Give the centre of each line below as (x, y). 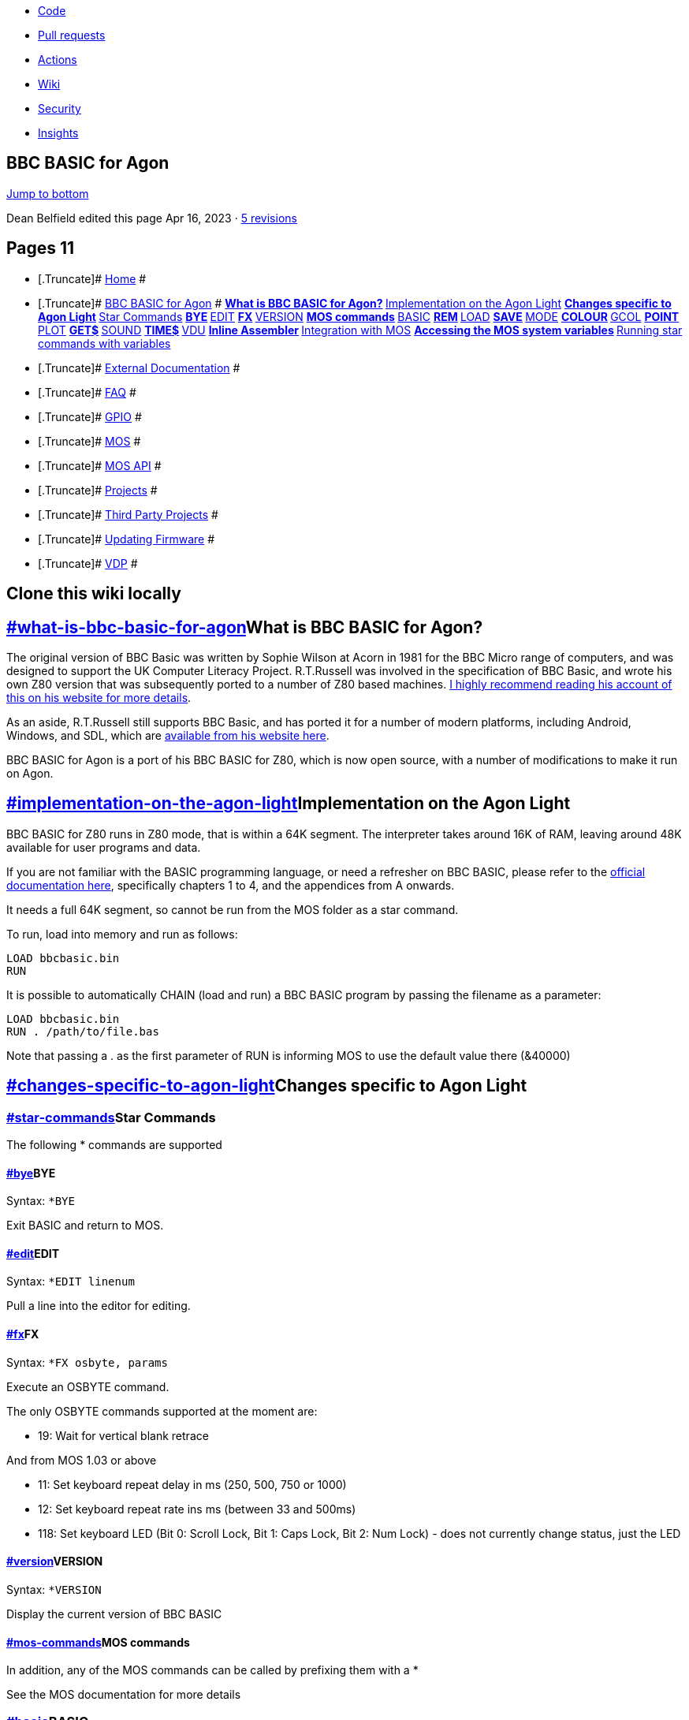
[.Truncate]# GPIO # (90, 416)
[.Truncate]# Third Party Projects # (128, 514)
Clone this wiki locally (94, 594)
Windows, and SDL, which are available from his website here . (168, 735)
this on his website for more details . (99, 697)
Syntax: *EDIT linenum (71, 1282)
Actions (58, 60)
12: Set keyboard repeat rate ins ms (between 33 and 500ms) (197, 1509)
